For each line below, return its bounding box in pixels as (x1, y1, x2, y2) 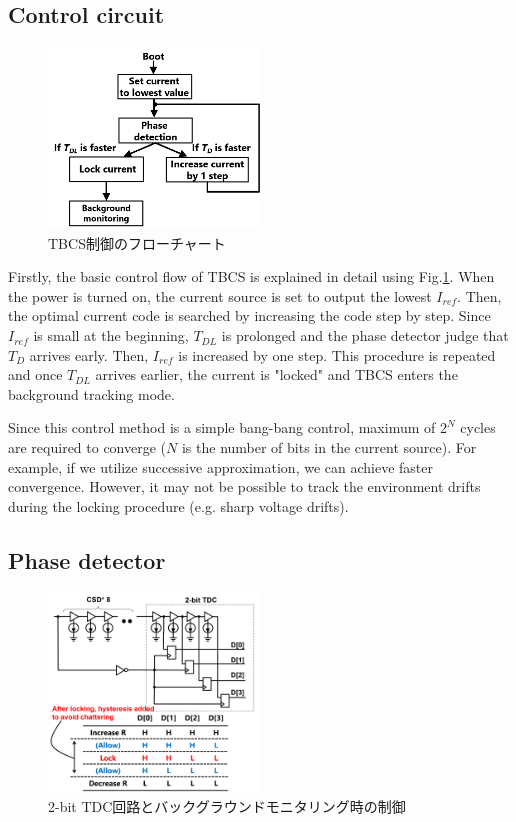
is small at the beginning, (33, 325, 189, 346)
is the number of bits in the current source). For (181, 437, 477, 458)
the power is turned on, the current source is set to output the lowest (8, 285, 432, 306)
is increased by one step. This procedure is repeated (178, 344, 496, 365)
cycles (460, 417, 496, 438)
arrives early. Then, (29, 344, 149, 365)
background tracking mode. (8, 383, 175, 404)
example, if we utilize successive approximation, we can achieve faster (8, 456, 433, 477)
